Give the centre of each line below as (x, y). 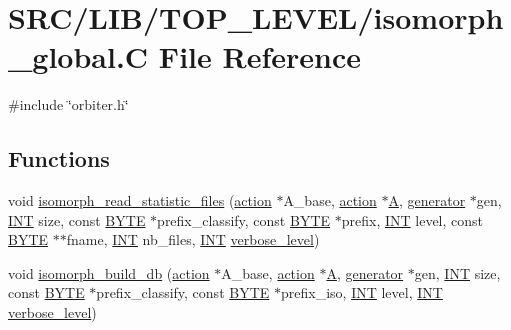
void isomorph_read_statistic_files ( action (140, 200)
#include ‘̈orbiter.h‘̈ (68, 104)
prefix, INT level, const (412, 219)
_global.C (78, 56)
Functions (59, 158)
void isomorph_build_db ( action (109, 272)
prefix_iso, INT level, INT (361, 292)
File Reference (259, 56)
